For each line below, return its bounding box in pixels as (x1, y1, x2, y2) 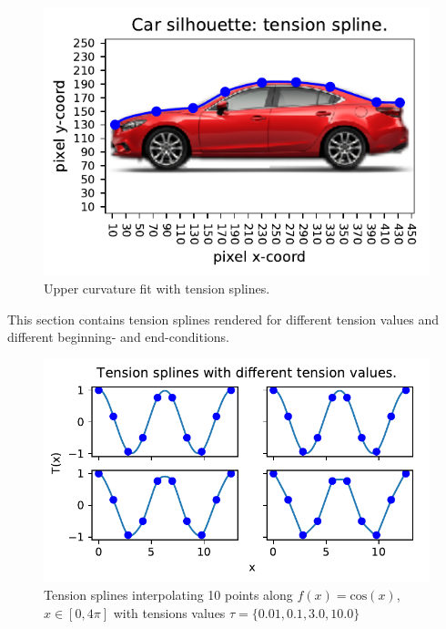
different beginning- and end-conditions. (7, 327, 229, 346)
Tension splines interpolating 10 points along (44, 585, 293, 604)
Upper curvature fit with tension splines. (44, 279, 270, 298)
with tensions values (113, 603, 226, 622)
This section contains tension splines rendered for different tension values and (7, 309, 440, 328)
